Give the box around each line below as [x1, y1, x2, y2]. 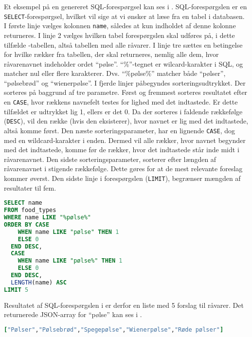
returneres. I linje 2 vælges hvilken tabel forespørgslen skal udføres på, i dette [4, 30, 235, 40]
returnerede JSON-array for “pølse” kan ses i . [4, 309, 142, 319]
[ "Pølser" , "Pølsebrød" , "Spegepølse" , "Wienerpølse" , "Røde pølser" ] [4, 326, 224, 333]
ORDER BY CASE [4, 221, 50, 228]
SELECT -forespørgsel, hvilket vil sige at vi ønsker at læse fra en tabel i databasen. [4, 11, 245, 21]
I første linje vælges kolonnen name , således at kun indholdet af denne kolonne [4, 20, 236, 31]
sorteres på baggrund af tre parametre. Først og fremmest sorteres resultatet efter [4, 87, 248, 97]
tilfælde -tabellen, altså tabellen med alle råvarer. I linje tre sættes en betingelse [4, 39, 243, 50]
